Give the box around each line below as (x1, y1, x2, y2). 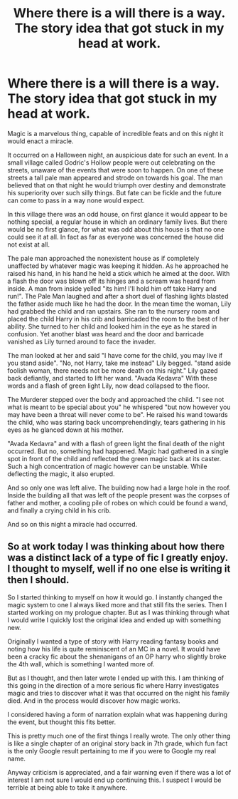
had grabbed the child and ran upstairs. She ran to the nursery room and (7, 306, 220, 315)
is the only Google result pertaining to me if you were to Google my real (7, 746, 217, 755)
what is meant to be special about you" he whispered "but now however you (7, 403, 231, 411)
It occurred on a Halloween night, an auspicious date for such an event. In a (7, 150, 229, 159)
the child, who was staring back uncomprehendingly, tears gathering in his (7, 418, 226, 426)
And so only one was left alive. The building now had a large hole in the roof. (7, 483, 231, 492)
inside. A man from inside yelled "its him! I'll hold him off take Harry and (7, 284, 217, 293)
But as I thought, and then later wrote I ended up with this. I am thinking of (7, 674, 225, 682)
